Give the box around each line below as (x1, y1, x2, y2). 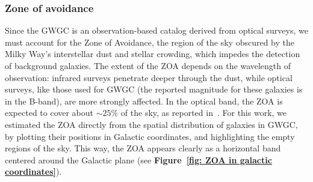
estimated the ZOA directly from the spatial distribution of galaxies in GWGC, (5, 118, 298, 130)
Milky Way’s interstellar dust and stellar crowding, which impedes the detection (5, 47, 300, 60)
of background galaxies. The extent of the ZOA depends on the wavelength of (5, 59, 291, 71)
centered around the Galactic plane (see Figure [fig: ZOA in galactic (5, 153, 272, 166)
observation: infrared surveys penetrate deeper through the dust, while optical (5, 71, 293, 83)
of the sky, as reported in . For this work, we (120, 106, 287, 119)
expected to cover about (5, 106, 94, 119)
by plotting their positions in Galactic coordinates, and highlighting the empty (5, 130, 295, 142)
